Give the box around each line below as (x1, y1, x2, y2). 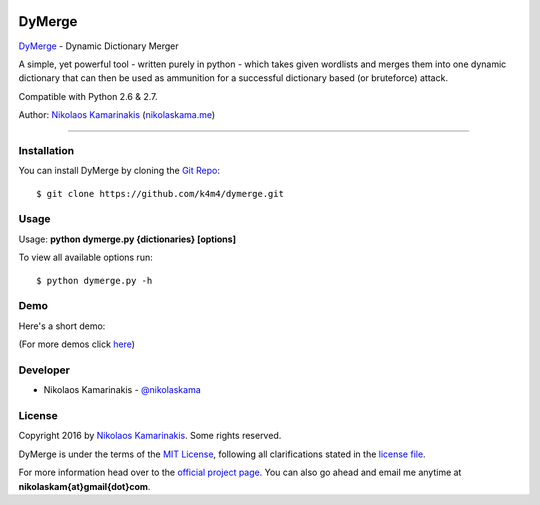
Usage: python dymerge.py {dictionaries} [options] (18, 233, 237, 245)
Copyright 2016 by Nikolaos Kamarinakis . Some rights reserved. (18, 430, 282, 442)
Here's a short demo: (18, 320, 106, 332)
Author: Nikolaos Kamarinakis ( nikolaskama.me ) (18, 109, 216, 121)
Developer (18, 363, 70, 377)
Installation (18, 143, 75, 157)
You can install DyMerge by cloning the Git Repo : (18, 165, 220, 177)
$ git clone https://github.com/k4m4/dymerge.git (36, 188, 285, 199)
